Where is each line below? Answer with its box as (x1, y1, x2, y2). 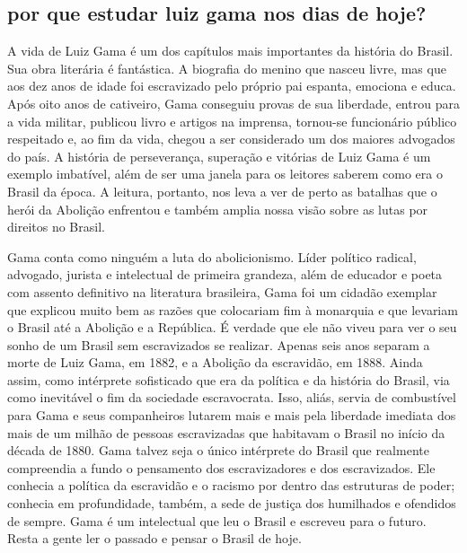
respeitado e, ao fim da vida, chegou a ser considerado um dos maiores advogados (7, 129, 455, 148)
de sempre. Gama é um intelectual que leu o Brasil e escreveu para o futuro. (7, 511, 427, 530)
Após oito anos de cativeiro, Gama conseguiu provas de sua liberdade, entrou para (7, 93, 460, 112)
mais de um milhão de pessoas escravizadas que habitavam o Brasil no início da (7, 423, 445, 442)
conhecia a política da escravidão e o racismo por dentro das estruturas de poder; (7, 476, 455, 495)
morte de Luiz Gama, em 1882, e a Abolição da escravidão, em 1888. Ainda (7, 353, 423, 372)
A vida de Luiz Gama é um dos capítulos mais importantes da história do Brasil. (7, 41, 454, 60)
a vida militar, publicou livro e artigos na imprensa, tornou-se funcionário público (7, 111, 457, 130)
